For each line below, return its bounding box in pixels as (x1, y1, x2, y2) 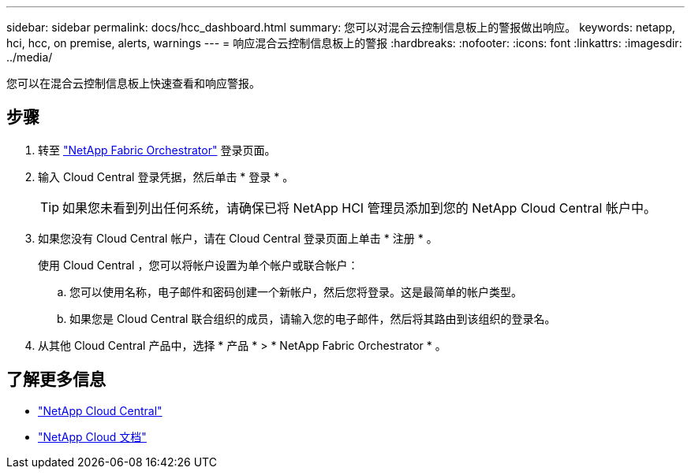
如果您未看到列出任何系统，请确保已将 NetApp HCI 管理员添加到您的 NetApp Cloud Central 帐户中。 (62, 199, 656, 216)
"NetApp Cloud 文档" (38, 429, 147, 443)
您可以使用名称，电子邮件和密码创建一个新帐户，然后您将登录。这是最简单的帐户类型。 (69, 284, 522, 299)
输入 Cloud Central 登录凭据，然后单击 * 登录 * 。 (38, 169, 294, 184)
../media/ (6, 50, 53, 64)
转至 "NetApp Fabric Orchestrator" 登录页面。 (38, 143, 276, 157)
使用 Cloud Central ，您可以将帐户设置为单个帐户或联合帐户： (38, 258, 359, 272)
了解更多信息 (6, 369, 106, 390)
